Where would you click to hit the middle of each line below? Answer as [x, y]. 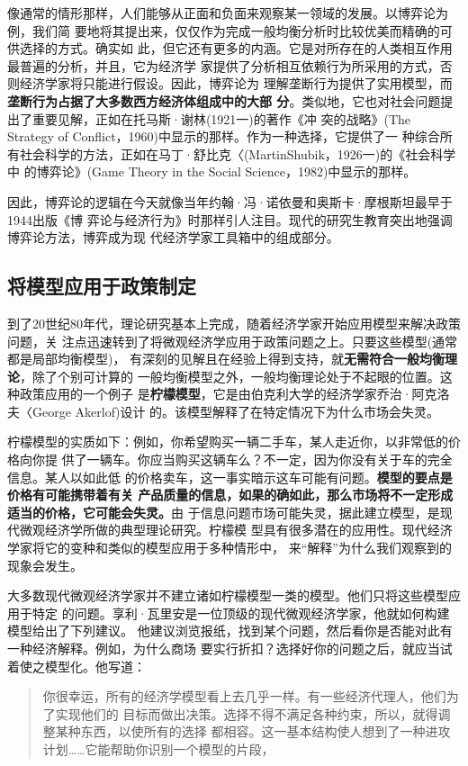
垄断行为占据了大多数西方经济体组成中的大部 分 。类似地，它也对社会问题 [224, 100]
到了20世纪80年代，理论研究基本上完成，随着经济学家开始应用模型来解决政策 [234, 323]
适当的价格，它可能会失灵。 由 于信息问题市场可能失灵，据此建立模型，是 [224, 512]
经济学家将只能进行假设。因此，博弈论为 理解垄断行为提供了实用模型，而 [236, 83]
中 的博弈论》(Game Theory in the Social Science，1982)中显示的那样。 [212, 171]
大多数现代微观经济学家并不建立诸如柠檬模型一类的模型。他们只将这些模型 [228, 595]
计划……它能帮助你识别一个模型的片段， [158, 748]
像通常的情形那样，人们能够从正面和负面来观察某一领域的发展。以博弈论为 [228, 13]
